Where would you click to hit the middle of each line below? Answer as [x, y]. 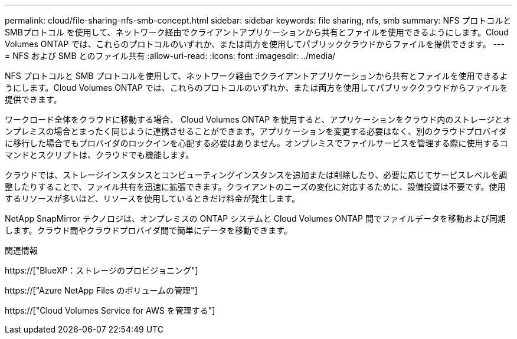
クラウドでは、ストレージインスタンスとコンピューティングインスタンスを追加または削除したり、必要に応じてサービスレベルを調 [256, 175]
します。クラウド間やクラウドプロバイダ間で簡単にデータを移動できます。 [148, 230]
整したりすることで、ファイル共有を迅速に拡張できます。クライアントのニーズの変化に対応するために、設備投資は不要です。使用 [255, 187]
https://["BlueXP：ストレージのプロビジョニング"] [102, 270]
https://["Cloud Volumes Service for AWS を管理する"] [110, 310]
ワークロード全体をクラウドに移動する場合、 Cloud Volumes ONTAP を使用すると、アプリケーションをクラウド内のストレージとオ [258, 119]
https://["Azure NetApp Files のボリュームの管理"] [101, 290]
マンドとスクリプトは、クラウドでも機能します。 [99, 155]
